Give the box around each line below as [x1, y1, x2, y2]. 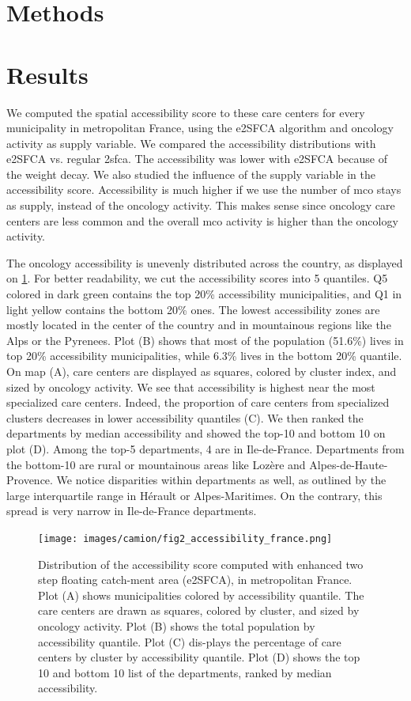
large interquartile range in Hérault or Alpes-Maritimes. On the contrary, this [6, 487, 383, 503]
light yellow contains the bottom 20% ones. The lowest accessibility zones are [6, 301, 380, 317]
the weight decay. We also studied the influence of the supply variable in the [6, 165, 375, 182]
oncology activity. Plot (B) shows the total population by [38, 617, 315, 634]
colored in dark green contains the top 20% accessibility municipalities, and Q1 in [6, 286, 402, 302]
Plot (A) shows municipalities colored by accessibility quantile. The [38, 586, 364, 603]
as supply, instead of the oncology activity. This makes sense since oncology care [6, 197, 395, 214]
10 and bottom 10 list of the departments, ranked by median [38, 664, 332, 680]
